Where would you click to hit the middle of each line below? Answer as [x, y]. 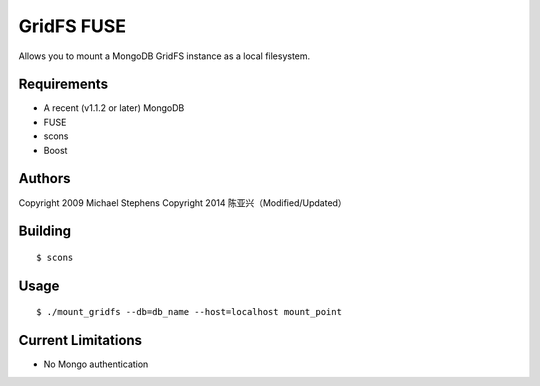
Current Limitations [80, 340]
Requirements [63, 84]
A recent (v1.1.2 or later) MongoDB [114, 108]
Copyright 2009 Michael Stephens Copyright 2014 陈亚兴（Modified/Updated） [182, 202]
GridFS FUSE [72, 26]
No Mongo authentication [96, 364]
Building [45, 231]
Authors [44, 178]
